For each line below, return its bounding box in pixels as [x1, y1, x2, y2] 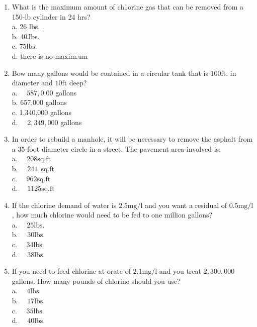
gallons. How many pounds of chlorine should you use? [12, 275, 181, 286]
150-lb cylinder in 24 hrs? [12, 11, 91, 22]
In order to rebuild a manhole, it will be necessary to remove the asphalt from [12, 134, 253, 144]
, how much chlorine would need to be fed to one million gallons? [12, 209, 213, 220]
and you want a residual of [145, 199, 227, 210]
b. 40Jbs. [12, 31, 40, 41]
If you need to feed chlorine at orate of [12, 266, 131, 276]
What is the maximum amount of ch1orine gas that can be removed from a [12, 2, 244, 12]
